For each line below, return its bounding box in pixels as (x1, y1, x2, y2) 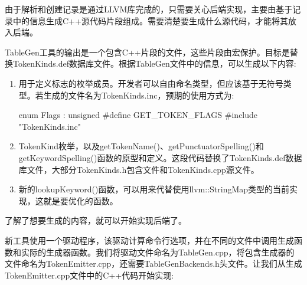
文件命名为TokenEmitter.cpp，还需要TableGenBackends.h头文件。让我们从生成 (5, 257, 302, 270)
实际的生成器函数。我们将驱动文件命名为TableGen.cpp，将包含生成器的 (21, 245, 295, 258)
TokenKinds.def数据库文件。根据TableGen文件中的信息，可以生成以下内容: (12, 57, 296, 70)
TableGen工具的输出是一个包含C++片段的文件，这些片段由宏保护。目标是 (5, 45, 290, 58)
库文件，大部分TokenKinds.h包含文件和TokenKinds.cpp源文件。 (18, 163, 259, 175)
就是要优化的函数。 (43, 194, 118, 207)
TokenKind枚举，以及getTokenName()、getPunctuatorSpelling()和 (18, 140, 264, 152)
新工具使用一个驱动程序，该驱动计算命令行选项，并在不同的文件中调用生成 (5, 234, 294, 246)
